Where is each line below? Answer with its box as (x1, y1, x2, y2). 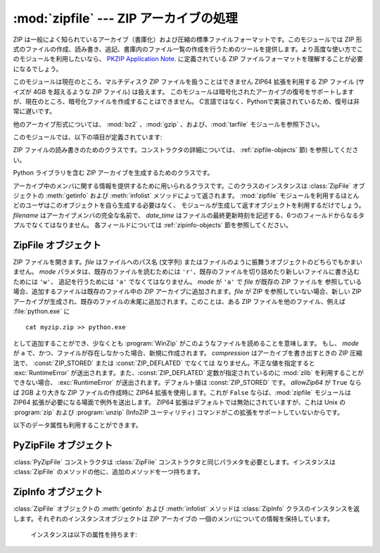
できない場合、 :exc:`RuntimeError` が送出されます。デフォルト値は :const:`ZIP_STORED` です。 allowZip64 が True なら (13, 379, 362, 387)
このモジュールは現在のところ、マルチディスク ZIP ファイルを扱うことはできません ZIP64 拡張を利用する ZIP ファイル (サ (13, 77, 365, 86)
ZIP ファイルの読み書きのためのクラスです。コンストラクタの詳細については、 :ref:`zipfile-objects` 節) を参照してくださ (13, 146, 359, 154)
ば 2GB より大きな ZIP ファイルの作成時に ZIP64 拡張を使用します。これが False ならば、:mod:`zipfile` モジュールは (13, 388, 351, 397)
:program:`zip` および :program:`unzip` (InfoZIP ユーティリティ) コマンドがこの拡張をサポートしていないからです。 (13, 408, 344, 417)
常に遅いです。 (13, 107, 56, 115)
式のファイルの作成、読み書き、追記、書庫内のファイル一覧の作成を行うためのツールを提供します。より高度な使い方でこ (13, 44, 364, 53)
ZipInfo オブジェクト (13, 486, 103, 498)
